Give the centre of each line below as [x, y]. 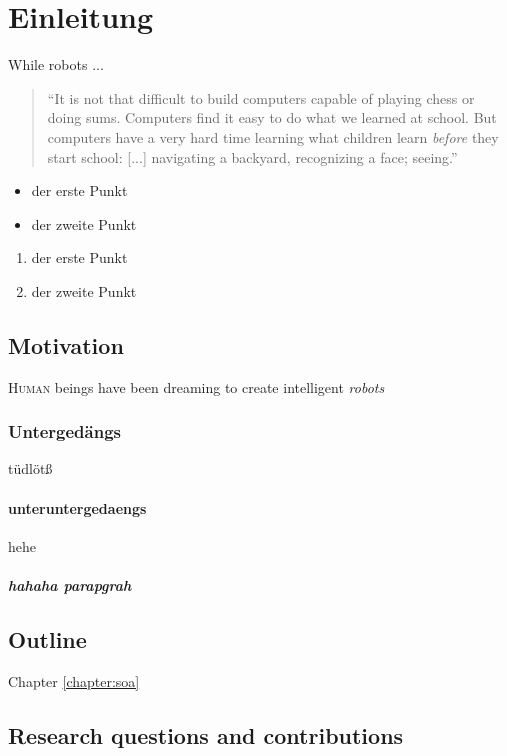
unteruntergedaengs [77, 507]
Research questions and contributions [206, 734]
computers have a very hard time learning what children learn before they [273, 136]
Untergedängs [65, 431]
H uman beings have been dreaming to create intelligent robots [196, 386]
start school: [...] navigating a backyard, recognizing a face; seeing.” [252, 156]
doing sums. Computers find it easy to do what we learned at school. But [272, 117]
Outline [47, 639]
